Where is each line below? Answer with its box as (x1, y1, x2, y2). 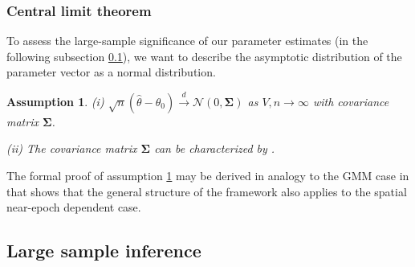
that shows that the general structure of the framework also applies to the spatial (6, 183, 407, 199)
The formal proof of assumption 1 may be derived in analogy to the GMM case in (6, 166, 409, 183)
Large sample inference (6, 238, 201, 263)
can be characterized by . (154, 140, 275, 157)
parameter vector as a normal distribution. (6, 64, 216, 80)
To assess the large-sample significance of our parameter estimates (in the (6, 32, 368, 49)
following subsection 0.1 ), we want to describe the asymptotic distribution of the (6, 47, 402, 64)
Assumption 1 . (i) (6, 92, 104, 109)
